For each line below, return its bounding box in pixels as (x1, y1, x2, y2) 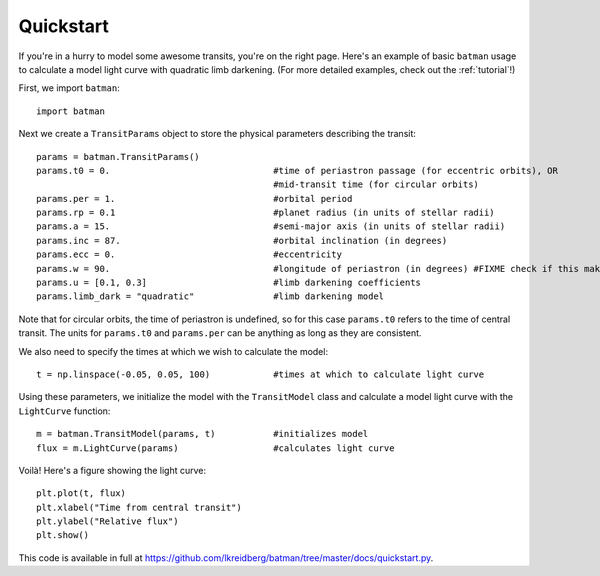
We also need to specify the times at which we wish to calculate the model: (18, 345, 329, 357)
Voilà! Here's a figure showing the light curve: (18, 464, 207, 476)
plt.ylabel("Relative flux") (36, 516, 179, 527)
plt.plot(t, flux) (36, 488, 127, 499)
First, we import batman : (18, 82, 120, 94)
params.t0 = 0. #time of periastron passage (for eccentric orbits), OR (36, 165, 559, 176)
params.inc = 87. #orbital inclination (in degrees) (36, 235, 448, 246)
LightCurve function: (18, 405, 111, 417)
